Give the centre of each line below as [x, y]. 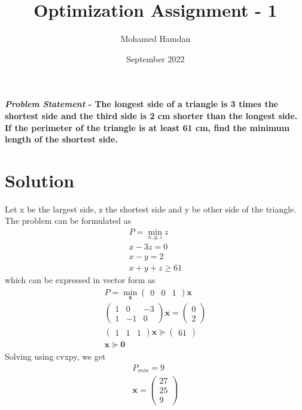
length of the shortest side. [61, 139]
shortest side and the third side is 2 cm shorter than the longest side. [151, 115]
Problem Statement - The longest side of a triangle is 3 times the [141, 104]
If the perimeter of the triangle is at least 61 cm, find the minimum [147, 127]
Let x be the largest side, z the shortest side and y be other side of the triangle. [151, 209]
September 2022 [155, 58]
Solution [40, 180]
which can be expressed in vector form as [80, 280]
